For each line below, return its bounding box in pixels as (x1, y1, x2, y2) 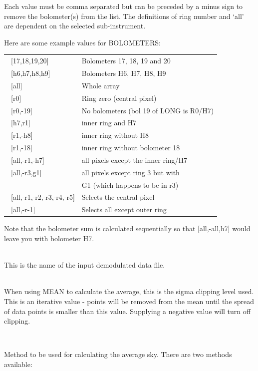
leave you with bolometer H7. (4, 233, 94, 243)
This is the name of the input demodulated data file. (4, 260, 165, 270)
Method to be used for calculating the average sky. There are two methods (4, 349, 232, 360)
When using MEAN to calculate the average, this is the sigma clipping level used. (4, 286, 254, 297)
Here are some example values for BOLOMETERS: (4, 37, 161, 47)
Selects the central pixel (81, 192, 155, 202)
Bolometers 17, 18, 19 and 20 (81, 55, 171, 66)
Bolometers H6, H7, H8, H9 (81, 67, 166, 78)
